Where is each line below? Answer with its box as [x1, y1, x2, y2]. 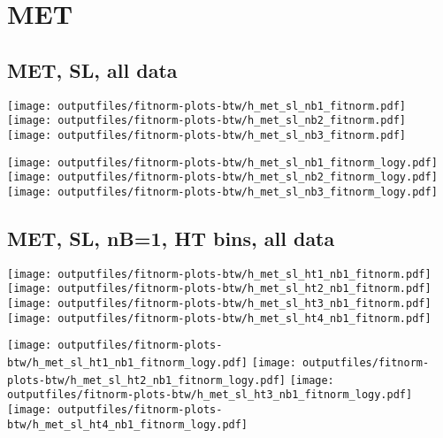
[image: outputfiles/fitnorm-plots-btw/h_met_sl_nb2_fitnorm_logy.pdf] [7, 171, 438, 184]
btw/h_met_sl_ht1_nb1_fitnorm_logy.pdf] [7, 357, 248, 369]
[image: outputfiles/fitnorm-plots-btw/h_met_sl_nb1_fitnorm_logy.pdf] [7, 156, 438, 169]
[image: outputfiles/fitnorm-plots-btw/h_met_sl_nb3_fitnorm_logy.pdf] [7, 185, 438, 198]
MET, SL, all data [7, 56, 178, 83]
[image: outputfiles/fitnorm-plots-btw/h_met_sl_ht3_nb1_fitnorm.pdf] [7, 297, 432, 311]
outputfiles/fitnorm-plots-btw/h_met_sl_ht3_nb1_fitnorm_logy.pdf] [7, 388, 413, 402]
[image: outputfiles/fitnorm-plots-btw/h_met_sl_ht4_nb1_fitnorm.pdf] [7, 311, 432, 325]
